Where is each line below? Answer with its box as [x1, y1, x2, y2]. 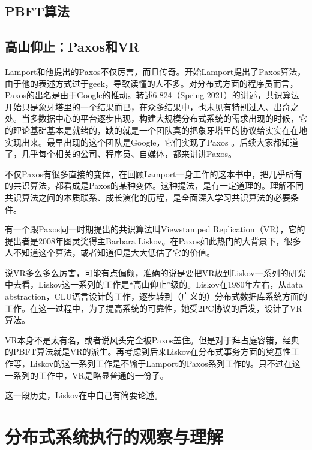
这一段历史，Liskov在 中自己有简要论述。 [5, 389, 163, 401]
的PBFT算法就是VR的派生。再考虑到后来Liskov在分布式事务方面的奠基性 [5, 345, 291, 358]
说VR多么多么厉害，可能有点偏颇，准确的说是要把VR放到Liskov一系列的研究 [5, 266, 305, 279]
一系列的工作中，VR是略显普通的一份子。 [5, 369, 169, 381]
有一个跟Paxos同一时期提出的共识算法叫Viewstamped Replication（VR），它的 [5, 223, 305, 235]
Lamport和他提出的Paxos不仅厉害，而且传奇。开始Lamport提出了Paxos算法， [5, 65, 306, 77]
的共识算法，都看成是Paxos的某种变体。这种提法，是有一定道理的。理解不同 [5, 179, 304, 192]
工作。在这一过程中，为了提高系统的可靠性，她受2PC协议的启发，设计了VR [5, 301, 302, 314]
